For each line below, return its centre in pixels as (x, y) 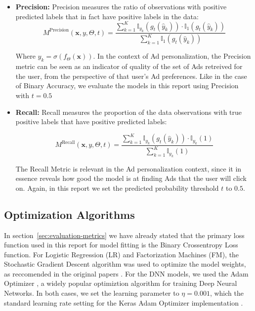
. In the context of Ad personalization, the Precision (172, 56)
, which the (227, 293)
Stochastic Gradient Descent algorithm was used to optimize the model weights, (125, 264)
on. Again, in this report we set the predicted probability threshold (117, 188)
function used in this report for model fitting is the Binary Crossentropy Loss (121, 245)
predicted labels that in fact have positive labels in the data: (107, 16)
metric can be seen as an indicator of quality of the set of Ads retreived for (129, 66)
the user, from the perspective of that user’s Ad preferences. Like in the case (131, 76)
